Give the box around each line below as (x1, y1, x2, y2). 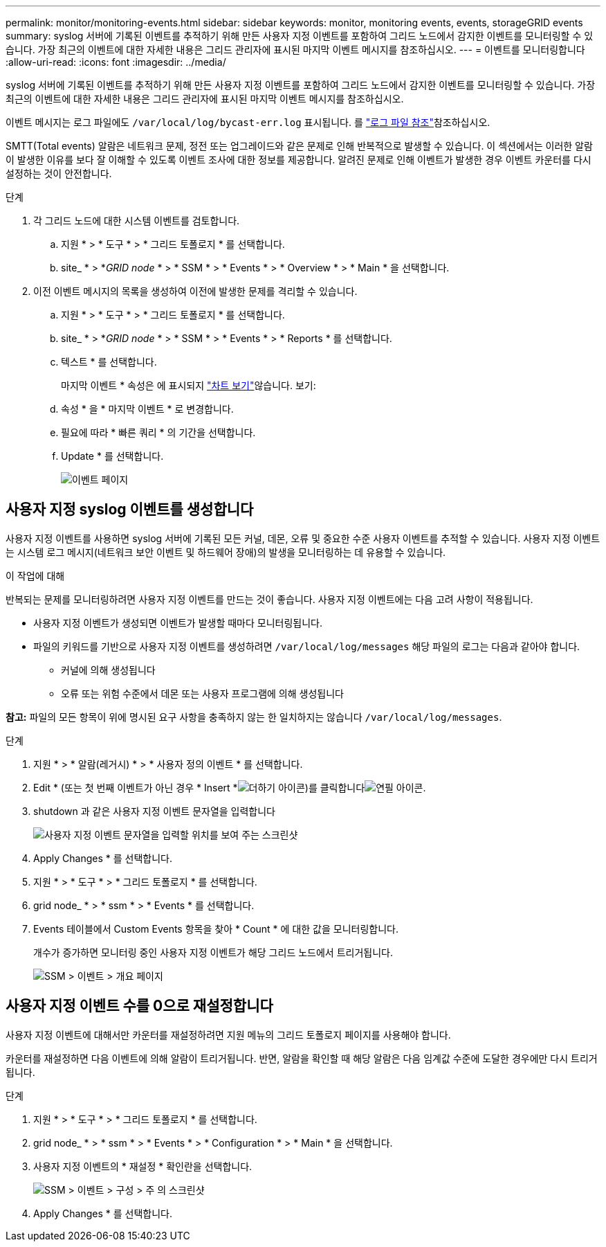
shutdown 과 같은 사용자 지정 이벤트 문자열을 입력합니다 (33, 805, 275, 817)
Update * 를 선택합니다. (61, 450, 164, 462)
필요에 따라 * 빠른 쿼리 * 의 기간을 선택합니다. (61, 427, 256, 438)
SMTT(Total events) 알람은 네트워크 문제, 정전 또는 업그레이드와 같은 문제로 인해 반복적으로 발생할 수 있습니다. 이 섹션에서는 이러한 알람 (6, 140, 593, 152)
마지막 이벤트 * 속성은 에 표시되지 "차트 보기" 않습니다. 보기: (61, 379, 316, 391)
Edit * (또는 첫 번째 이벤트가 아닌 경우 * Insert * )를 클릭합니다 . (33, 781, 426, 793)
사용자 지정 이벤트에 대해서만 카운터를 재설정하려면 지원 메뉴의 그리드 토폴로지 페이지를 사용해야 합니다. (6, 1028, 451, 1041)
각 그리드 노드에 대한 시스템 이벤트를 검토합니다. (33, 215, 240, 226)
